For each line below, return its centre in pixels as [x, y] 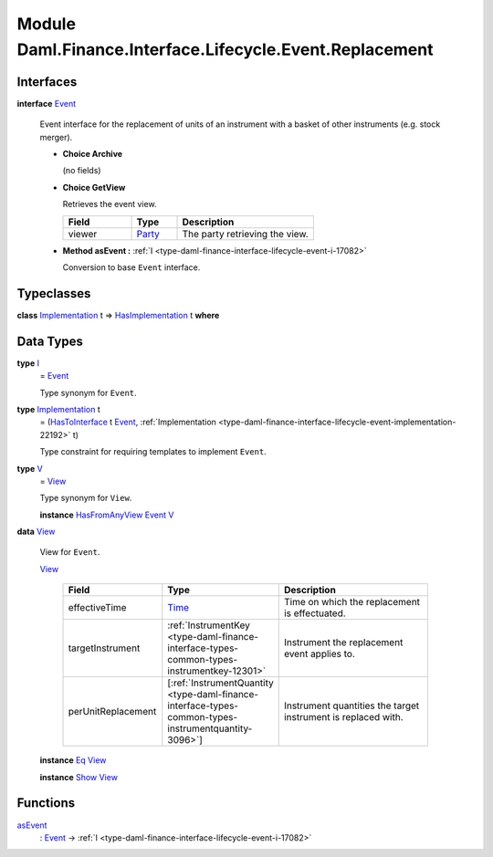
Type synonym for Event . [88, 392]
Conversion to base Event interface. [131, 267]
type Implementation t [58, 409]
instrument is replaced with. [343, 717]
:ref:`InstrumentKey [209, 625]
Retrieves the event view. [110, 204]
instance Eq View [73, 760]
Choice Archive [93, 154]
